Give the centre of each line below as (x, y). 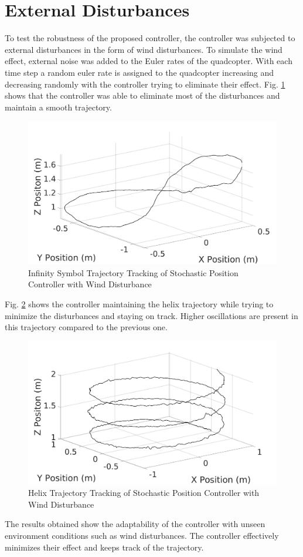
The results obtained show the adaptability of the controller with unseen (135, 524)
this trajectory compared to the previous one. (86, 327)
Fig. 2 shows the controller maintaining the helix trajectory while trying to (139, 303)
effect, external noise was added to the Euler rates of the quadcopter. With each (149, 61)
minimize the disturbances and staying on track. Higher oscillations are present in (151, 315)
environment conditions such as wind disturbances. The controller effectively (142, 535)
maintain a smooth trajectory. (58, 107)
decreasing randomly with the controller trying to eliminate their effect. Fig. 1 (145, 84)
